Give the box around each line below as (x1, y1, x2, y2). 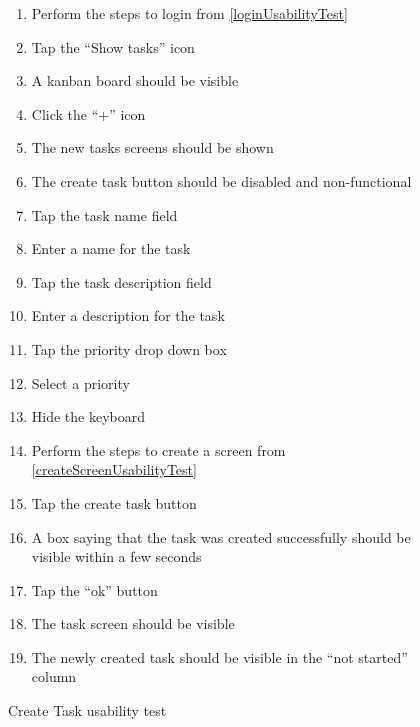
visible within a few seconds (31, 546, 202, 567)
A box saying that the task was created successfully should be (31, 526, 411, 547)
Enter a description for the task (31, 305, 225, 326)
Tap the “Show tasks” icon (31, 36, 195, 57)
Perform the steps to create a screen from (31, 439, 286, 460)
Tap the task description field (31, 271, 212, 292)
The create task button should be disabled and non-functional (31, 170, 412, 191)
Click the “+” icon (31, 103, 146, 124)
